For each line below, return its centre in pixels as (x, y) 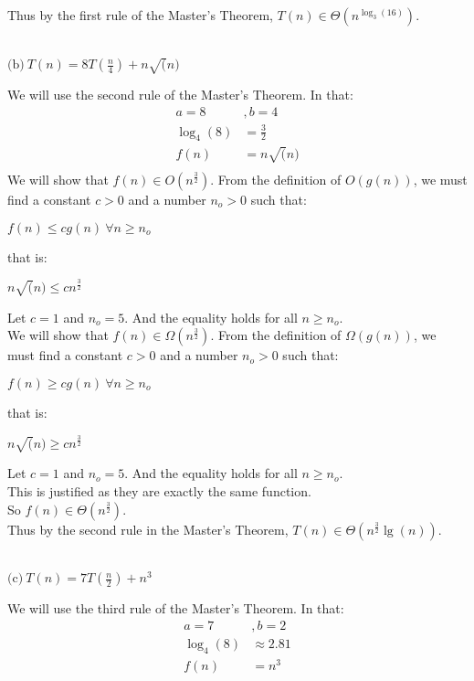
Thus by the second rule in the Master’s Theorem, (148, 529)
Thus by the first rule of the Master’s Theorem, (140, 15)
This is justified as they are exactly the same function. (159, 490)
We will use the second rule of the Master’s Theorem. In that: (180, 95)
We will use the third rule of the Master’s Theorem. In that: (176, 608)
